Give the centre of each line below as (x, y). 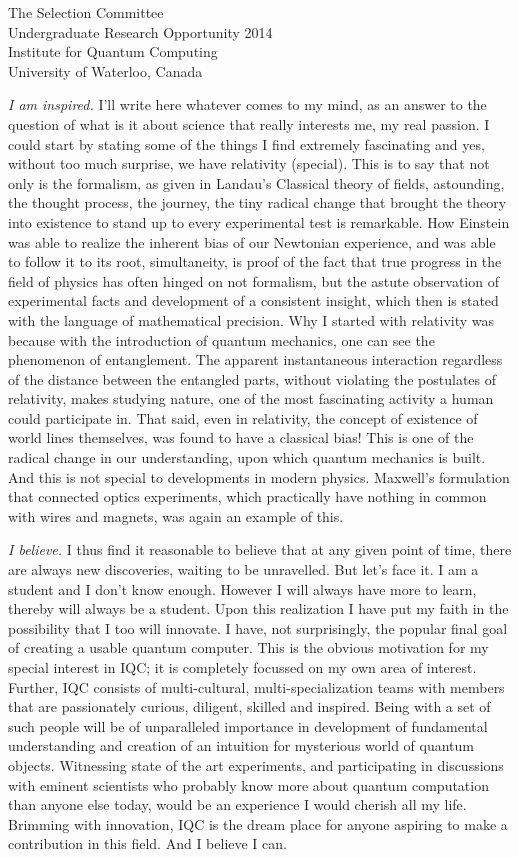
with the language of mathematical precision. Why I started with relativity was (251, 319)
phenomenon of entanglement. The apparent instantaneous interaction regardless (255, 359)
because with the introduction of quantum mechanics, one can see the (221, 339)
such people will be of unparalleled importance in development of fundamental (248, 725)
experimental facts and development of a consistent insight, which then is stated (253, 300)
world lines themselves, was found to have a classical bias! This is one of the (241, 437)
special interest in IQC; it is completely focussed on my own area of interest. (242, 667)
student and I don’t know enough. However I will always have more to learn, (242, 588)
